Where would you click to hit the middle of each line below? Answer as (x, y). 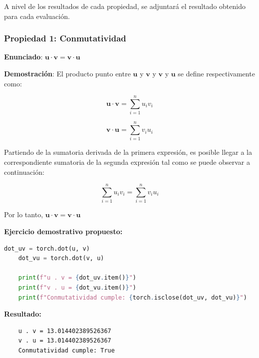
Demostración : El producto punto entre (67, 73)
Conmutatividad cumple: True (66, 350)
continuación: (24, 172)
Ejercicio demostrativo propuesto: (63, 231)
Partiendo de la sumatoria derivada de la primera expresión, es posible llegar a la (128, 152)
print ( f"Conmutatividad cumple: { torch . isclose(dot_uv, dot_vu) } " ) (132, 297)
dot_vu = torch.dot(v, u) (61, 258)
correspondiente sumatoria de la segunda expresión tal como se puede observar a (127, 162)
